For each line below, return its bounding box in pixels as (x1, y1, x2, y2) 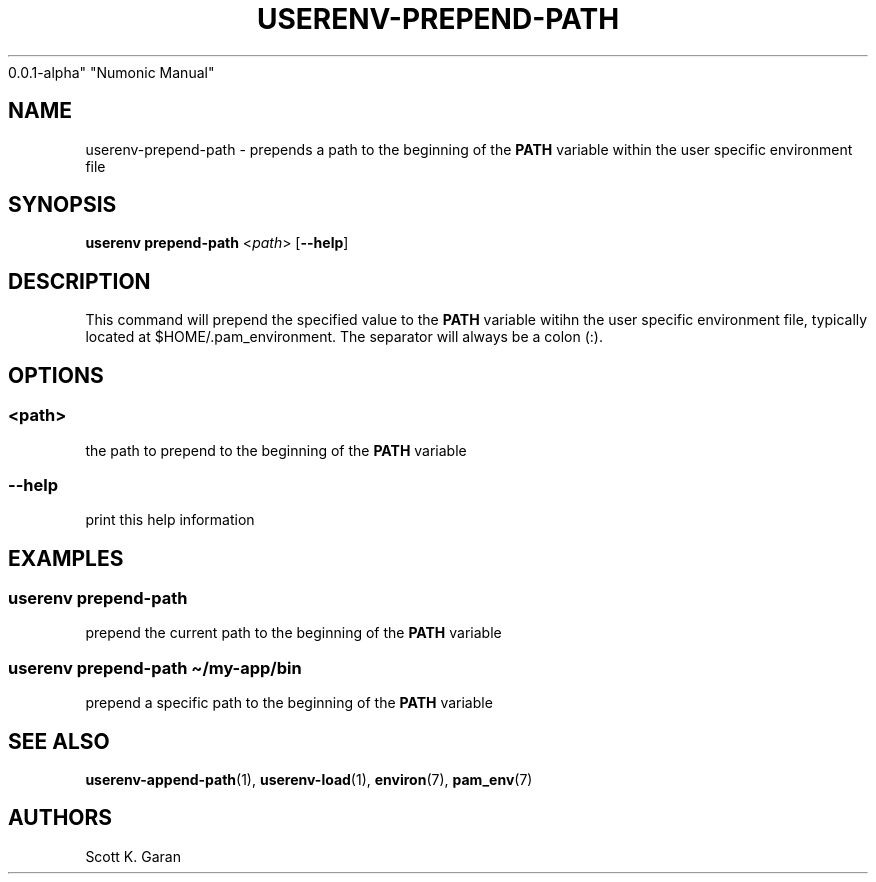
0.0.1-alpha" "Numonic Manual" (8, 63, 215, 81)
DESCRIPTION (8, 268, 151, 294)
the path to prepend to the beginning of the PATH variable (85, 441, 467, 459)
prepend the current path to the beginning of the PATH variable (85, 624, 502, 642)
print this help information (85, 511, 255, 529)
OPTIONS (8, 362, 104, 388)
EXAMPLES (8, 545, 124, 571)
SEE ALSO (8, 728, 110, 754)
